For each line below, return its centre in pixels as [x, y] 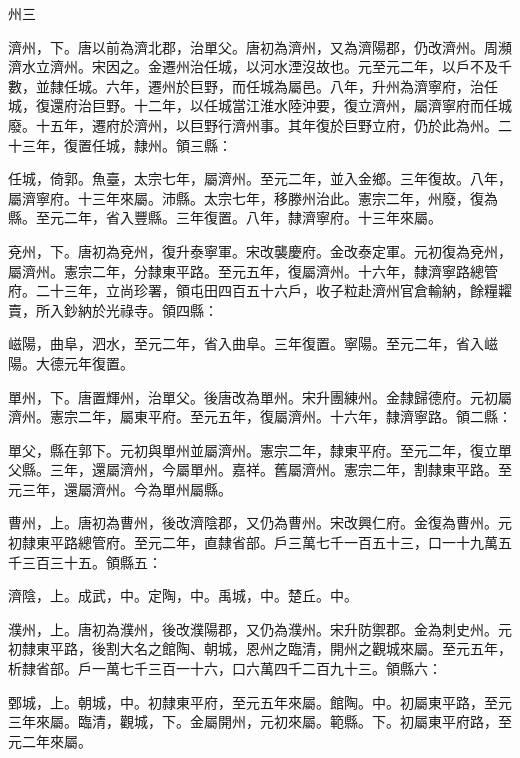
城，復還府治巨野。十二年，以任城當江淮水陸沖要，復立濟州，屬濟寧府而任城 [260, 105]
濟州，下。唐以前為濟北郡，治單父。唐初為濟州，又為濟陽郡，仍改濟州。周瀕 [260, 46]
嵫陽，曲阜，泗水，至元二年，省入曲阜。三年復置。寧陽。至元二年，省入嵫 [253, 343]
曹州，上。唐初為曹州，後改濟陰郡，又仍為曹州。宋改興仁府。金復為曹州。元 [260, 522]
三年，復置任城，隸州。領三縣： [126, 144]
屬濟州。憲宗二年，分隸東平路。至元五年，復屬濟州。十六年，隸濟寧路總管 [253, 270]
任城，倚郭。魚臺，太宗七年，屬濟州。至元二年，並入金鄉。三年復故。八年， [260, 178]
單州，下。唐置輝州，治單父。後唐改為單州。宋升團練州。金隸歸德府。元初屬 [260, 396]
